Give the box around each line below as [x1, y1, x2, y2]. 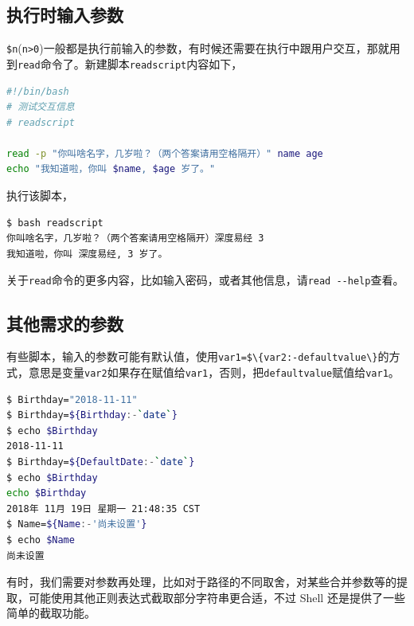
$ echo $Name [6, 534, 75, 546]
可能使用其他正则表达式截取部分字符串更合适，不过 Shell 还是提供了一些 [28, 589, 405, 605]
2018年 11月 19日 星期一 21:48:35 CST [6, 503, 201, 514]
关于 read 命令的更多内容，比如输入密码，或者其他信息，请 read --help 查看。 [6, 272, 404, 288]
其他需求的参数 [6, 311, 123, 335]
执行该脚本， [6, 187, 73, 204]
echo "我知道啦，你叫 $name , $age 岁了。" [6, 163, 216, 175]
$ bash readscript [6, 217, 103, 229]
